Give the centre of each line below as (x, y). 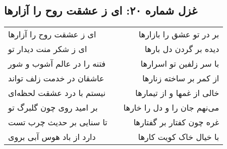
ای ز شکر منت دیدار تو (48, 49)
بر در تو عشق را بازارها (179, 34)
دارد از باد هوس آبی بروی (52, 137)
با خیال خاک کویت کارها (179, 137)
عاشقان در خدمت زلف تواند (56, 78)
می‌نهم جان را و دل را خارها (171, 108)
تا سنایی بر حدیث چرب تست (58, 122)
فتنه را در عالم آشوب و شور (57, 64)
